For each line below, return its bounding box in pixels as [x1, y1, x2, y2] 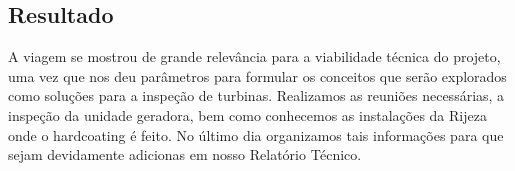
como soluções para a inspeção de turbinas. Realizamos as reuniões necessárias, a [8, 85, 505, 106]
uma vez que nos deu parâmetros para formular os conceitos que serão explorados [8, 65, 507, 86]
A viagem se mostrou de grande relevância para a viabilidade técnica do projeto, [8, 46, 501, 67]
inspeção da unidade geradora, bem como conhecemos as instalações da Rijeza [8, 104, 487, 125]
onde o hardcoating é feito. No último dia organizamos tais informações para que [8, 124, 504, 145]
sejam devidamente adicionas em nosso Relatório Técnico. [8, 144, 362, 165]
